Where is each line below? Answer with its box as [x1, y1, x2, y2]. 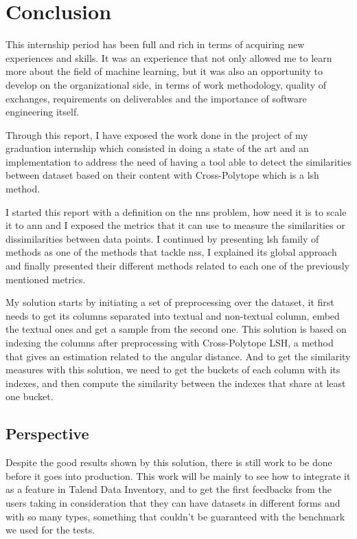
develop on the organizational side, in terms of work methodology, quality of [5, 77, 326, 91]
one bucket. [5, 389, 54, 404]
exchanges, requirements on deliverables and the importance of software [5, 91, 307, 105]
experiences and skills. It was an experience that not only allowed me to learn [5, 50, 332, 65]
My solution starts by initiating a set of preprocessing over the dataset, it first [5, 295, 334, 309]
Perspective [5, 423, 89, 444]
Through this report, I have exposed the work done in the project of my [5, 127, 308, 142]
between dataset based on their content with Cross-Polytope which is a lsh [5, 168, 319, 182]
